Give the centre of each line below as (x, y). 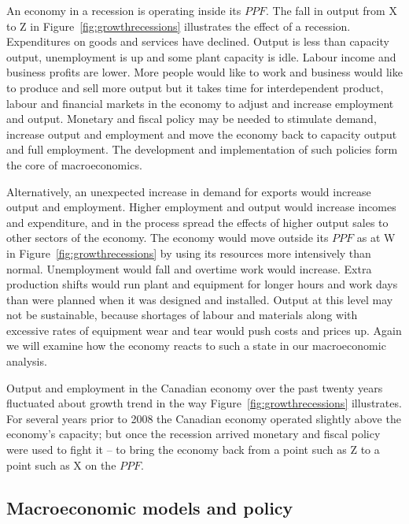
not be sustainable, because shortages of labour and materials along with (182, 315)
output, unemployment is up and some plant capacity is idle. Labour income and (201, 56)
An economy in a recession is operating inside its (124, 10)
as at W (376, 238)
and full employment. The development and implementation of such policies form (202, 149)
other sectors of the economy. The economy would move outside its (168, 238)
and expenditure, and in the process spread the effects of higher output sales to (197, 222)
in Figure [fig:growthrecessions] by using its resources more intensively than (189, 253)
